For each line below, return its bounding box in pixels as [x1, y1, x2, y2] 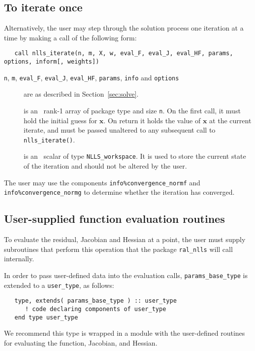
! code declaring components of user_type [25, 306, 166, 313]
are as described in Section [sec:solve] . [24, 89, 139, 99]
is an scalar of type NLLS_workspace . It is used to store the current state [24, 151, 246, 161]
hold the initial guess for [24, 115, 97, 125]
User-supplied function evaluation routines [4, 211, 225, 226]
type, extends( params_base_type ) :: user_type [14, 297, 177, 305]
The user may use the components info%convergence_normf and [4, 177, 200, 187]
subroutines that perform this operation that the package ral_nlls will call [4, 244, 233, 254]
